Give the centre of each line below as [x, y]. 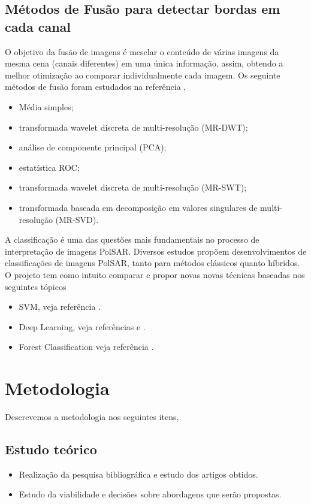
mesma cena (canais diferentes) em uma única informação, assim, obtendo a [144, 63]
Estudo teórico [51, 449]
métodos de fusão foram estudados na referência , [96, 87]
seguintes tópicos [36, 286]
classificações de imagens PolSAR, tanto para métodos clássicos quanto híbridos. [153, 263]
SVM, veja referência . [60, 307]
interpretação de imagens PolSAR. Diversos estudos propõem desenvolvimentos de [156, 251]
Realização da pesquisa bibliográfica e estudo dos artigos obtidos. [138, 474]
